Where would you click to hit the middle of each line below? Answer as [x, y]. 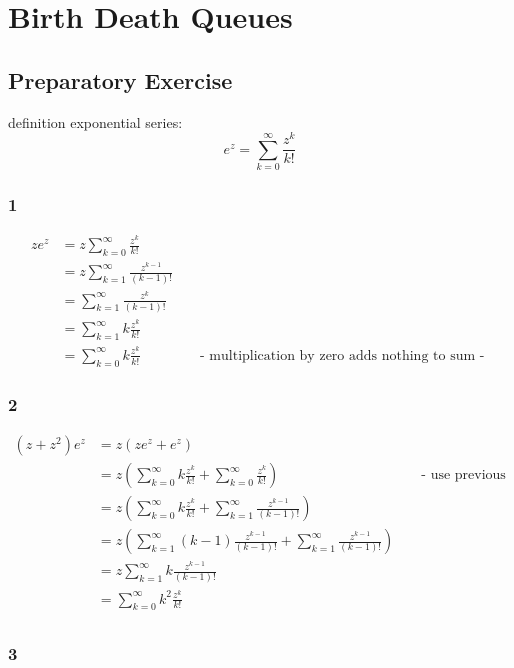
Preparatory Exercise [120, 79]
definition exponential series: [95, 121]
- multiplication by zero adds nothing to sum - [342, 355]
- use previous [463, 475]
